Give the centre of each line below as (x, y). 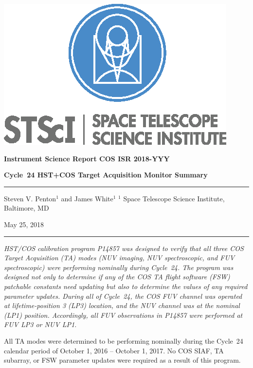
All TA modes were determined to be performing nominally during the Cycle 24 (124, 340)
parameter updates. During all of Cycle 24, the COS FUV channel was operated (123, 296)
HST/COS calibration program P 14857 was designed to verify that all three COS (124, 248)
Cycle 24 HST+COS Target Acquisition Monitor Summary (106, 175)
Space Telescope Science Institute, (174, 198)
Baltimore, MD (27, 208)
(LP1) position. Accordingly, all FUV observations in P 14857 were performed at (123, 315)
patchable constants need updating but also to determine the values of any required (126, 286)
